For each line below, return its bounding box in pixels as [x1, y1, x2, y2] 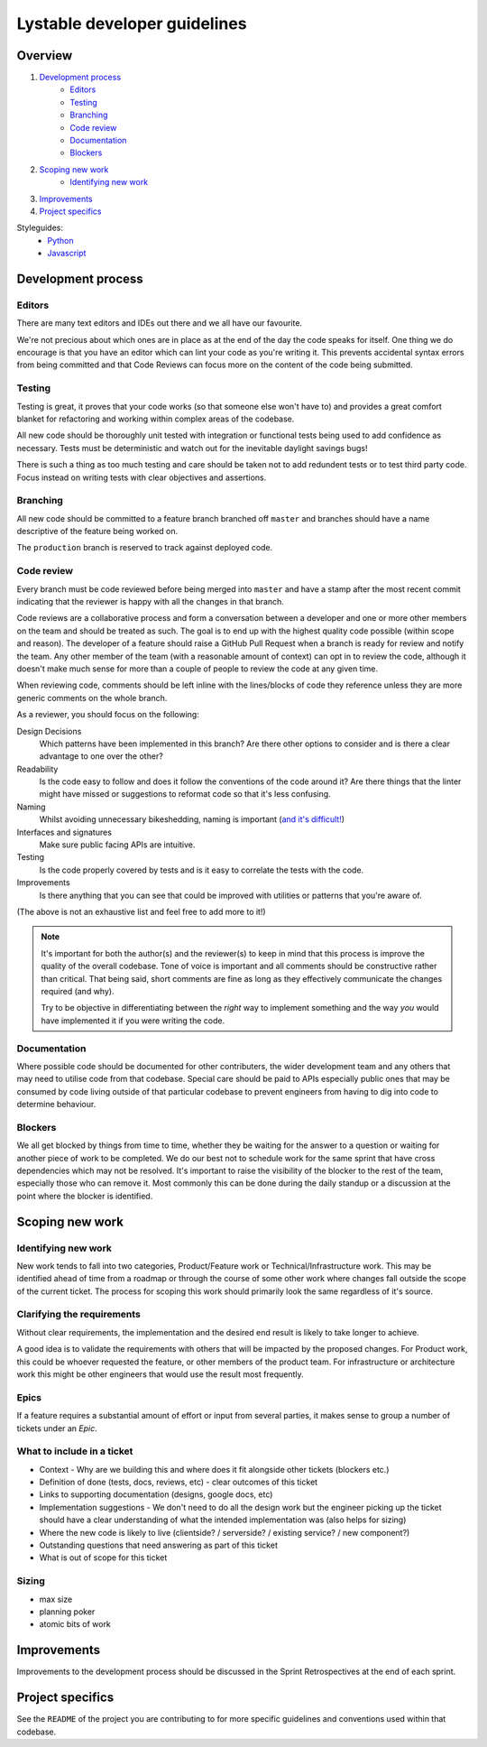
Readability [16, 763, 59, 774]
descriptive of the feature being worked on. [16, 526, 179, 537]
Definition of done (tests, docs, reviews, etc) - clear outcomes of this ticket [39, 1476, 318, 1488]
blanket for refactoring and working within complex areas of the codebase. [16, 413, 295, 424]
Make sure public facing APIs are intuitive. [39, 839, 196, 850]
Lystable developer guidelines [16, 14, 247, 33]
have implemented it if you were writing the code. [41, 1015, 225, 1026]
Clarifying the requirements [16, 1308, 142, 1321]
